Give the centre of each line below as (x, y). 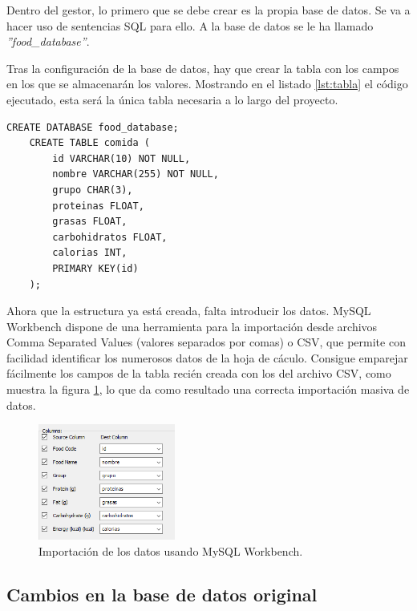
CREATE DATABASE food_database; (93, 127)
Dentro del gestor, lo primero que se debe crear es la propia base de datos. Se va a (208, 10)
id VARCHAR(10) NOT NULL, (121, 158)
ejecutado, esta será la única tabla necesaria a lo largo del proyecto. (172, 99)
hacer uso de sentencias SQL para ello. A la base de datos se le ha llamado (190, 25)
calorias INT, (90, 253)
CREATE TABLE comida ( (89, 143)
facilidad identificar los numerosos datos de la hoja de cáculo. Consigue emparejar (207, 357)
